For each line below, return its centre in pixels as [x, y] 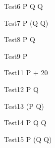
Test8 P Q [20, 39]
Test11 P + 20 [26, 73]
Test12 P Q [21, 89]
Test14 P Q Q [25, 123]
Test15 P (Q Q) [28, 139]
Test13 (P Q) [24, 106]
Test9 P [16, 56]
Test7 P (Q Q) [26, 23]
